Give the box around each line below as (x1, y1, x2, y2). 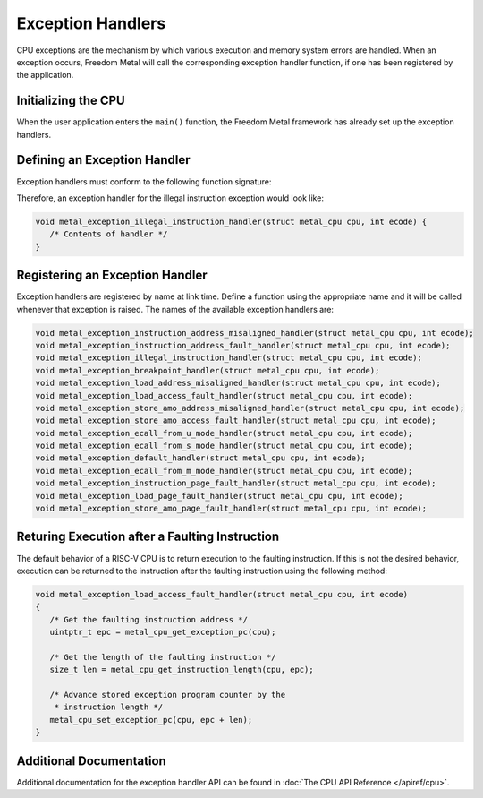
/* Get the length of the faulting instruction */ (49, 652, 276, 662)
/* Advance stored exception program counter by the (49, 690, 286, 700)
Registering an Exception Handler (16, 268, 208, 283)
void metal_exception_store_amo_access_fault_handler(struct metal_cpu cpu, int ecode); (35, 416, 437, 425)
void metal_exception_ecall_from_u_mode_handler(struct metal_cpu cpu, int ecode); (35, 428, 413, 438)
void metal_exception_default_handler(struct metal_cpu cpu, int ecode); (35, 453, 366, 463)
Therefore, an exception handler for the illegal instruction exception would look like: (16, 193, 324, 203)
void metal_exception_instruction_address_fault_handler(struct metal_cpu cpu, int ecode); (35, 340, 451, 350)
